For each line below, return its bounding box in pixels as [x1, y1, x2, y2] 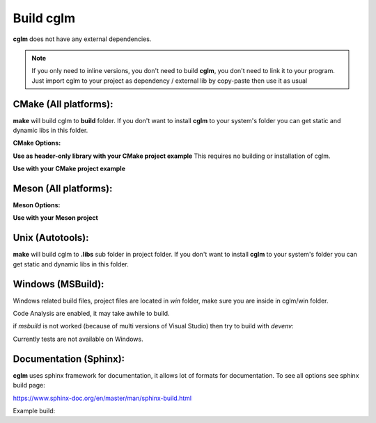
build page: [13, 381, 45, 390]
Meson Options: [13, 201, 61, 209]
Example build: [13, 406, 56, 415]
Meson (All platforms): [13, 183, 113, 194]
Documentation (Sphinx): [13, 353, 125, 365]
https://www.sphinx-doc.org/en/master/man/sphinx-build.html [13, 394, 191, 402]
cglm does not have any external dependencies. [13, 35, 152, 43]
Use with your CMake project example [13, 164, 125, 173]
